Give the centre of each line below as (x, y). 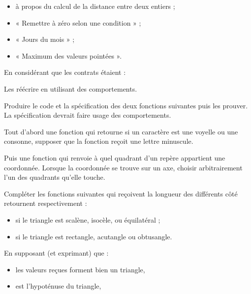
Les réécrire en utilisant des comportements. (71, 88)
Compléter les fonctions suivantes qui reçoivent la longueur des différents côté (121, 193)
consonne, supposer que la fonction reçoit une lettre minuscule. (99, 141)
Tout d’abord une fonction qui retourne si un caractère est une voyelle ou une (121, 131)
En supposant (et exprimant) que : (56, 253)
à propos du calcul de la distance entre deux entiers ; (95, 6)
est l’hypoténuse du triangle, (58, 286)
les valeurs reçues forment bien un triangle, (80, 269)
